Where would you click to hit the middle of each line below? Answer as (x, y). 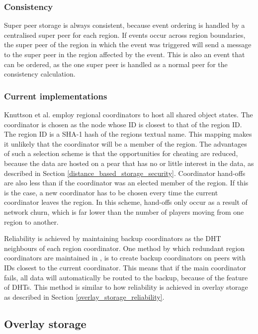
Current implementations (56, 96)
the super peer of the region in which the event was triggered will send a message (128, 44)
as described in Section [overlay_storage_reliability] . (84, 296)
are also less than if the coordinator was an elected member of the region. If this (126, 183)
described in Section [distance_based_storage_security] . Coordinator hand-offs (125, 173)
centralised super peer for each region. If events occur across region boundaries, (125, 35)
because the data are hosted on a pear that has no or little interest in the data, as (129, 163)
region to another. (31, 221)
